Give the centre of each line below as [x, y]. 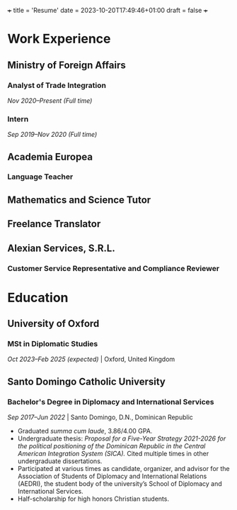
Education [38, 298]
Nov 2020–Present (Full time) [50, 100]
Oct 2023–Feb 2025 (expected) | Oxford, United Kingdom [91, 359]
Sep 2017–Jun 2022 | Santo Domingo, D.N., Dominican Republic [100, 417]
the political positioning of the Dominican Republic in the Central [111, 446]
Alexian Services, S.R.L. [61, 248]
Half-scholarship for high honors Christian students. [93, 499]
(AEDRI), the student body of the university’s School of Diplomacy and [120, 484]
